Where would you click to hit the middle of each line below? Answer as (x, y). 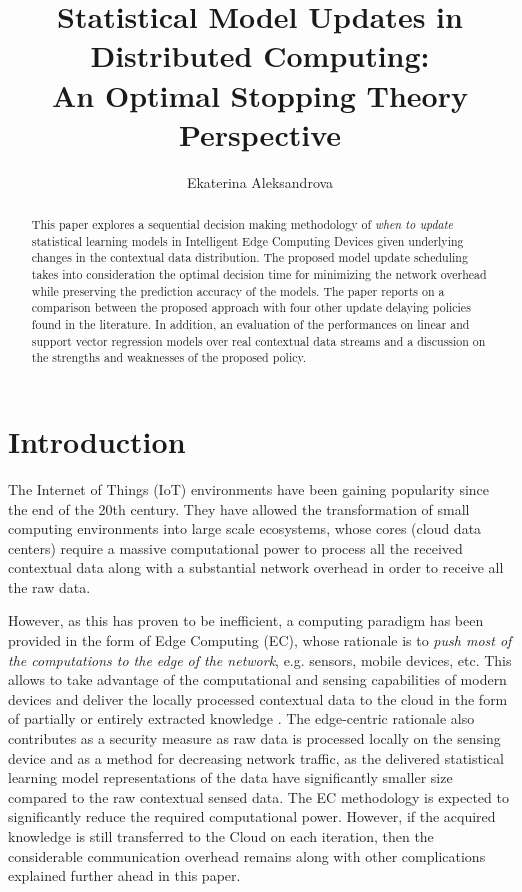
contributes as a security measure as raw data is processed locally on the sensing (254, 738)
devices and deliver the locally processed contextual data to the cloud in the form (258, 698)
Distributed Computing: (260, 55)
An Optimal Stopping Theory (260, 94)
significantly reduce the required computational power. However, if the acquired (252, 816)
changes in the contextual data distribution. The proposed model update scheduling (249, 257)
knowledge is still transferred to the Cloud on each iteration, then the (221, 836)
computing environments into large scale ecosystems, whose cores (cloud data (245, 528)
